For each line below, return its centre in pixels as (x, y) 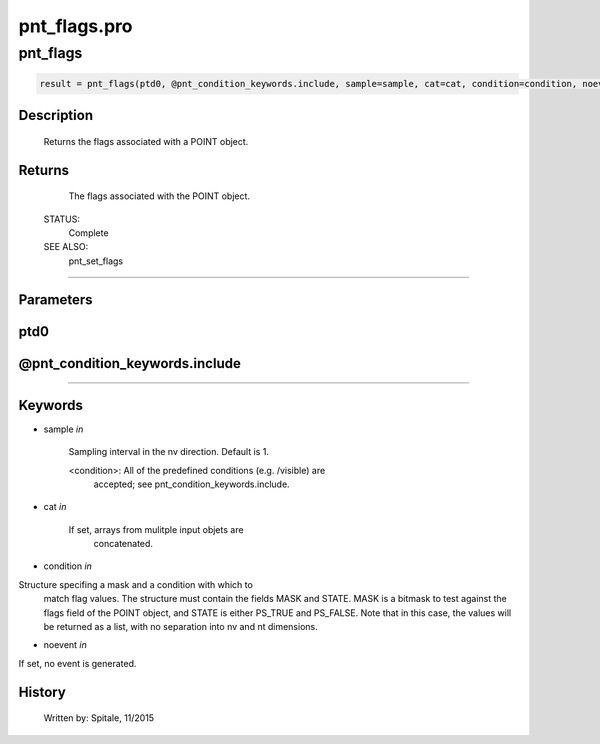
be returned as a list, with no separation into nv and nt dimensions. (181, 627)
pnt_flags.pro (75, 26)
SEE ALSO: (66, 247)
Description (56, 115)
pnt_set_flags (96, 261)
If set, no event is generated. (77, 663)
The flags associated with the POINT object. (159, 196)
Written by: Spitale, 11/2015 (99, 718)
